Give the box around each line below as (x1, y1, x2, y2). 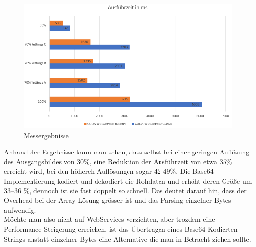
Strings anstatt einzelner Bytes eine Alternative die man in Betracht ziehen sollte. (4, 233, 251, 244)
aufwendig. (4, 204, 36, 215)
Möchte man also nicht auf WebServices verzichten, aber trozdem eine (4, 214, 215, 224)
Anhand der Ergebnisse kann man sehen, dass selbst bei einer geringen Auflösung (4, 147, 250, 157)
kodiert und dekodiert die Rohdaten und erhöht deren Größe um (57, 176, 252, 186)
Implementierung (4, 176, 55, 186)
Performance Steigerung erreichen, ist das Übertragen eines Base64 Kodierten (4, 223, 238, 234)
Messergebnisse (24, 130, 69, 140)
